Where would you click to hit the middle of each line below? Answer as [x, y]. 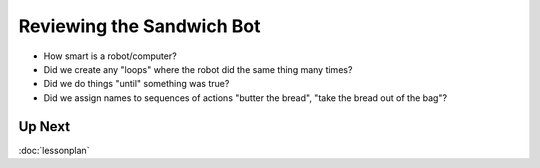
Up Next [44, 126]
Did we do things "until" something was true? [136, 84]
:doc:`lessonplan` [54, 150]
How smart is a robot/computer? [110, 56]
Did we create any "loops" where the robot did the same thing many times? [198, 69]
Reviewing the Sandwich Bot [139, 26]
